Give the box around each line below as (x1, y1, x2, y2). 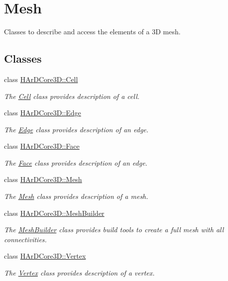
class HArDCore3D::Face (4, 141, 80, 151)
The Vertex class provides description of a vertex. (4, 268, 155, 278)
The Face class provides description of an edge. (4, 157, 147, 168)
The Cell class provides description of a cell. (4, 91, 140, 101)
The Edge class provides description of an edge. (4, 124, 149, 134)
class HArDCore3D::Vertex (4, 251, 86, 261)
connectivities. (4, 234, 47, 244)
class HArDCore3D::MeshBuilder (4, 207, 105, 218)
